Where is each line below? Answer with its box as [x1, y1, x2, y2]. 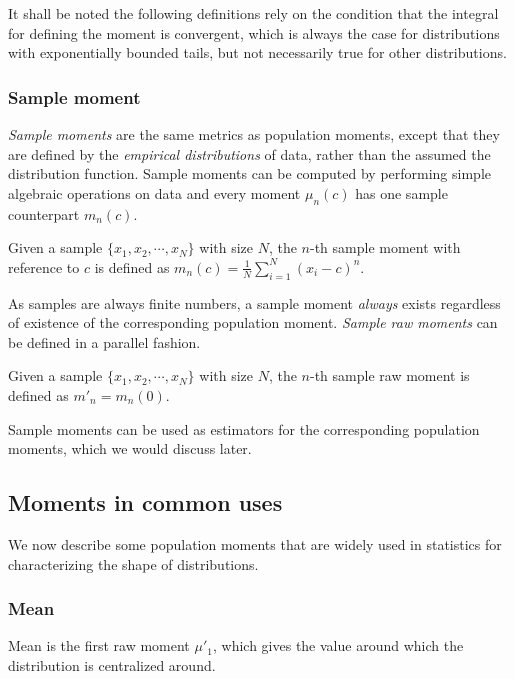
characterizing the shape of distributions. [8, 553, 259, 574]
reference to [8, 256, 80, 277]
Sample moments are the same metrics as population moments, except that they [8, 124, 500, 144]
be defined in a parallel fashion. [8, 331, 201, 352]
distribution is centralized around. [8, 654, 216, 675]
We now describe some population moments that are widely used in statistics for [8, 533, 502, 554]
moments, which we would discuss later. [8, 438, 252, 459]
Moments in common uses [8, 487, 283, 518]
